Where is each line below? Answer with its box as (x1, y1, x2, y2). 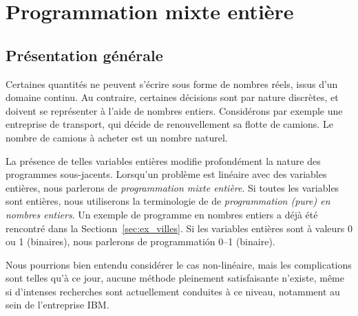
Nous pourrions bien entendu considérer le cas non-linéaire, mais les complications (6, 257, 352, 271)
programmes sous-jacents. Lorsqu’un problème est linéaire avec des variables (6, 167, 327, 181)
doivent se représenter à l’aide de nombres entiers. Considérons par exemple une (6, 103, 343, 117)
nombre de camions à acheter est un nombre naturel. (6, 130, 228, 144)
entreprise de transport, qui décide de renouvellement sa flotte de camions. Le (6, 117, 333, 131)
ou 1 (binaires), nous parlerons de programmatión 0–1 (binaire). (6, 234, 275, 249)
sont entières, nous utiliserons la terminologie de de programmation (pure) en (6, 194, 330, 208)
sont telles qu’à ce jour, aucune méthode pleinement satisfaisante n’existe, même (6, 271, 344, 285)
